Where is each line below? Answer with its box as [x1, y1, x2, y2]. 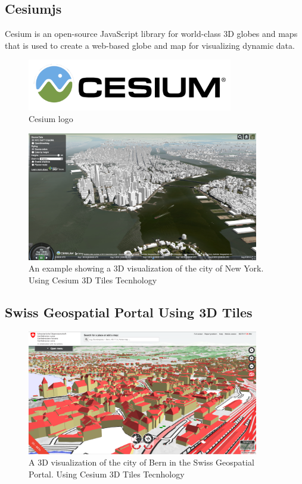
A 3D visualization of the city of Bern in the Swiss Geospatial [29, 456, 254, 469]
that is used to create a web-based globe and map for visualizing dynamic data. [5, 39, 295, 51]
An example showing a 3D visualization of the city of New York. [29, 262, 264, 274]
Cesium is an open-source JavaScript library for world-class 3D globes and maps [5, 27, 298, 40]
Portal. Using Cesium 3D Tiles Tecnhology [29, 468, 185, 480]
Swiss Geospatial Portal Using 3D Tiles [5, 302, 253, 321]
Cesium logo [29, 113, 73, 125]
